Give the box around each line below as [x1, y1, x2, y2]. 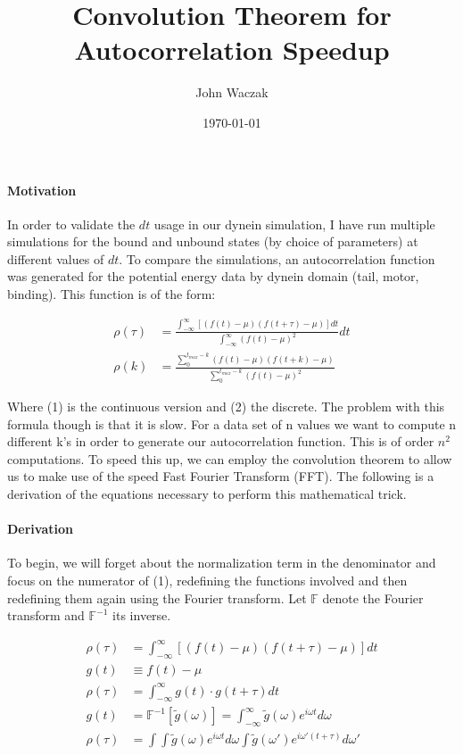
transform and [7, 606, 85, 625]
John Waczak [195, 83, 269, 102]
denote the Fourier [322, 588, 424, 607]
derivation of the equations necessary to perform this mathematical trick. [7, 484, 407, 502]
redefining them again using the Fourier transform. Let [7, 588, 307, 607]
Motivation [7, 180, 77, 199]
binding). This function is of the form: [7, 285, 216, 303]
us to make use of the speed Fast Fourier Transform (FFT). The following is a [7, 467, 434, 485]
